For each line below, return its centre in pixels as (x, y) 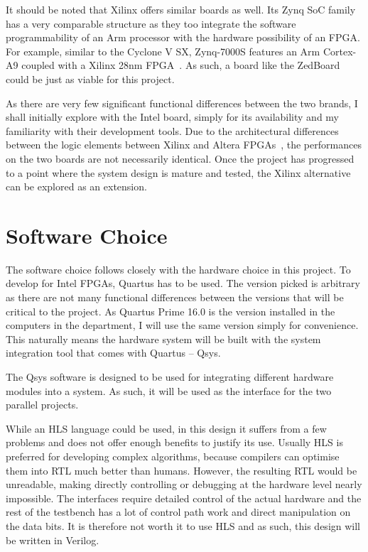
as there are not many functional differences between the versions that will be (175, 297)
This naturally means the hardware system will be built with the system (163, 339)
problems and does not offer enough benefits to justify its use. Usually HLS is (174, 442)
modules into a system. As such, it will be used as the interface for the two (169, 390)
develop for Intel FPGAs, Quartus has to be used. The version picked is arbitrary (183, 283)
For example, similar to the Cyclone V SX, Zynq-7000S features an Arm (163, 51)
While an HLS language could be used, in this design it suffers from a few (166, 428)
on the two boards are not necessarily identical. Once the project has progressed (180, 158)
